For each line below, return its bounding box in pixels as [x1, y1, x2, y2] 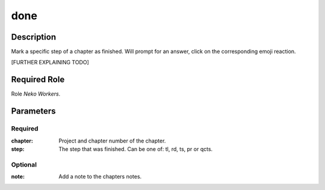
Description [11, 32, 57, 42]
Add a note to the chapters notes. [58, 173, 142, 180]
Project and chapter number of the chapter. [58, 137, 166, 144]
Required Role [11, 75, 65, 85]
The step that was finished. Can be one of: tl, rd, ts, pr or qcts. [58, 145, 213, 153]
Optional [11, 160, 37, 168]
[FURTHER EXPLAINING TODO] [11, 59, 90, 66]
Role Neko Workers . [11, 90, 61, 97]
